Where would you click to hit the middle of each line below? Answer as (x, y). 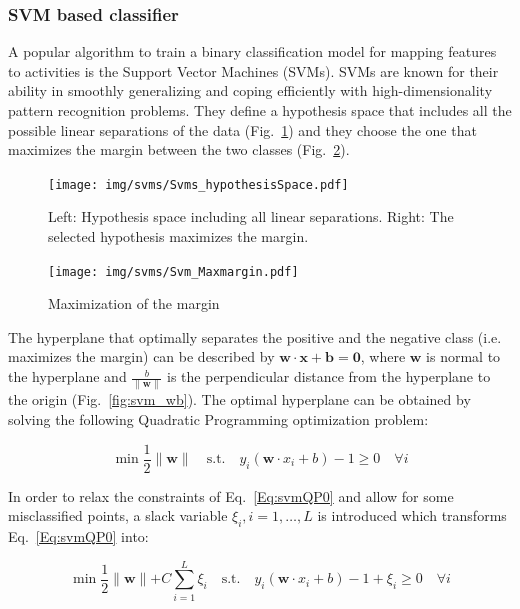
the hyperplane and (67, 376)
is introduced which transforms (412, 515)
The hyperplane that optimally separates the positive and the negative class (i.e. (255, 336)
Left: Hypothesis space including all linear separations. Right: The (251, 216)
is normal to (463, 356)
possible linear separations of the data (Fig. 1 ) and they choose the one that (242, 129)
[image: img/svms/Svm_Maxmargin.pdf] (173, 271)
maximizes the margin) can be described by (141, 356)
